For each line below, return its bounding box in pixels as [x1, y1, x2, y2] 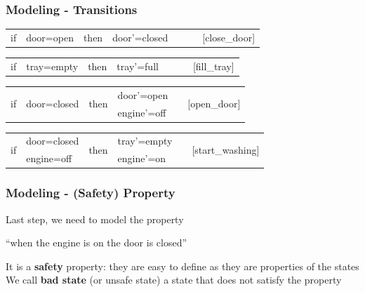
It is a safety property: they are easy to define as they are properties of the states [6, 258, 359, 273]
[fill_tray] [192, 58, 234, 73]
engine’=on [117, 151, 166, 166]
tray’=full [117, 58, 159, 73]
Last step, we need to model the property [6, 211, 184, 226]
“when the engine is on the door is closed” [6, 235, 187, 250]
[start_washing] [192, 142, 260, 157]
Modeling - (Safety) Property [6, 184, 175, 201]
